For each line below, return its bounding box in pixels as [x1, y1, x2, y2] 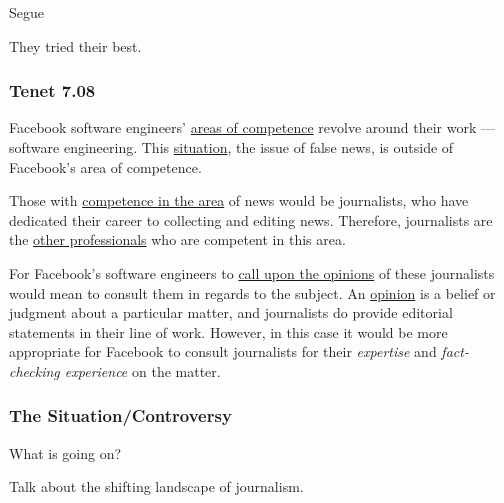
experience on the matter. [64, 360, 221, 381]
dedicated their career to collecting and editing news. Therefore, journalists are [9, 209, 493, 230]
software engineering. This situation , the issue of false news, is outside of [9, 137, 454, 157]
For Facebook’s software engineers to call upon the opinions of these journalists [9, 262, 495, 283]
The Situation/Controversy [9, 403, 232, 428]
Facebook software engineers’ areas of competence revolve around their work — [9, 117, 496, 138]
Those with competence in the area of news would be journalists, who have [9, 190, 469, 211]
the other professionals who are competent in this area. [9, 229, 346, 250]
